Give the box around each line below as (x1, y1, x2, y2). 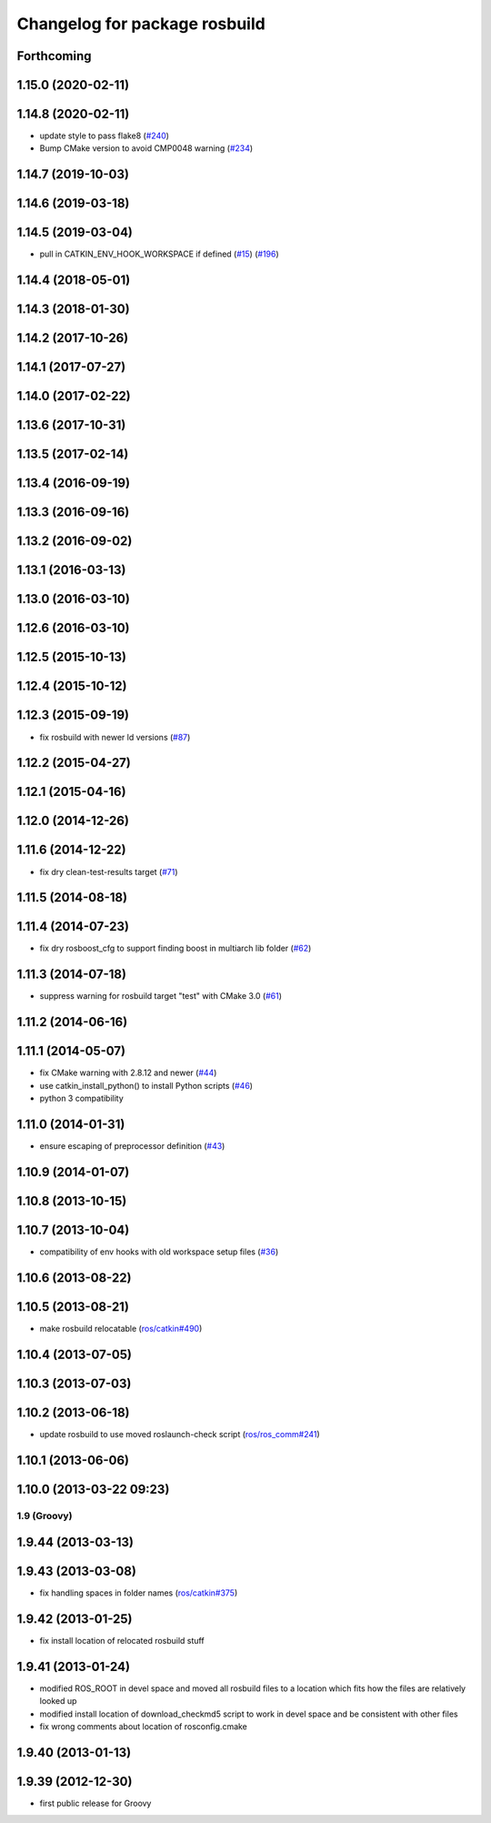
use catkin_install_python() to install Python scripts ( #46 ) (39, 1080, 254, 1091)
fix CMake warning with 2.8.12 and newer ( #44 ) (39, 1067, 217, 1078)
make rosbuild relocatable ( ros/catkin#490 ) (39, 1323, 203, 1334)
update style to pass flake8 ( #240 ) (39, 130, 170, 141)
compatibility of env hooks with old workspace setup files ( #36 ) (39, 1246, 279, 1257)
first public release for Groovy (39, 1798, 152, 1809)
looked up (39, 1696, 77, 1707)
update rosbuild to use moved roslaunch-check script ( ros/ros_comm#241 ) (39, 1428, 320, 1439)
